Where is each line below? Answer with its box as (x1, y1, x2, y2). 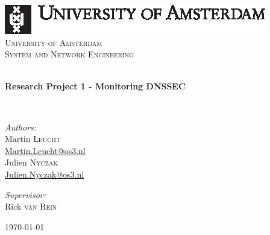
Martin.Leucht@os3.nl (5, 144, 86, 156)
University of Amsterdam (5, 36, 102, 48)
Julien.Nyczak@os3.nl (5, 167, 84, 180)
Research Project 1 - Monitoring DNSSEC (5, 80, 186, 92)
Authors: (5, 120, 37, 133)
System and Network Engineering (5, 48, 134, 60)
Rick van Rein (5, 200, 57, 213)
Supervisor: (5, 188, 46, 201)
